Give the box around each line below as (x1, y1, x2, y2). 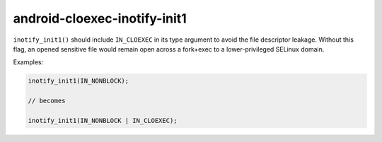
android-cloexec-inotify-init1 (13, 11, 187, 26)
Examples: (13, 58, 44, 66)
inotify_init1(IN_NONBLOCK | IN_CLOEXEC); (28, 117, 178, 124)
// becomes (28, 97, 66, 105)
